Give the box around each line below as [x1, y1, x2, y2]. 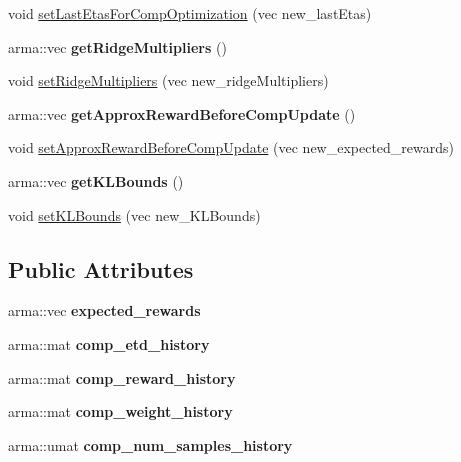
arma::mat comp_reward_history [8, 367, 236, 388]
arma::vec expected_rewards [8, 300, 201, 321]
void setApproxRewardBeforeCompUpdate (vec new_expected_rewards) [8, 137, 455, 158]
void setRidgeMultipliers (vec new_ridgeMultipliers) [8, 70, 329, 91]
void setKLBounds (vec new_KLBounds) [8, 204, 261, 225]
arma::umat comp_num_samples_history [8, 434, 293, 455]
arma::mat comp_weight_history [8, 401, 233, 422]
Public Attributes [8, 253, 194, 284]
